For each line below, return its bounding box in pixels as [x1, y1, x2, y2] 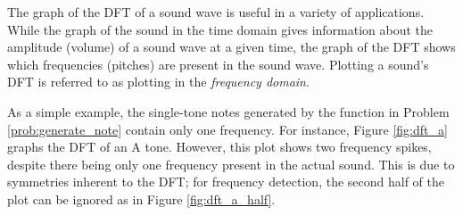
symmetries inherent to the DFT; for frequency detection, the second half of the [7, 172, 444, 191]
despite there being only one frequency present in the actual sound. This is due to [7, 154, 455, 173]
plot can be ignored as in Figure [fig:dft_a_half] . [7, 189, 276, 208]
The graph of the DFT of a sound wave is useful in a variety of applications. [7, 3, 425, 21]
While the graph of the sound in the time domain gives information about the [7, 20, 434, 38]
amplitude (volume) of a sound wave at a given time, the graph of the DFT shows [7, 37, 456, 56]
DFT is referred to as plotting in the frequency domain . [7, 72, 310, 91]
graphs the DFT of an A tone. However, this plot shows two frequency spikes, [7, 137, 432, 156]
